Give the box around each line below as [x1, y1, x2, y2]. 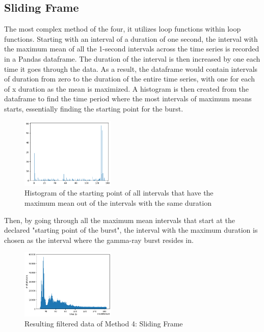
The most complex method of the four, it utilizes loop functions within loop [4, 23, 241, 34]
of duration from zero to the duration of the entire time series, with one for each [4, 73, 255, 84]
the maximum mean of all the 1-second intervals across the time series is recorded [4, 43, 259, 54]
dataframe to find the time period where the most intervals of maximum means [4, 93, 252, 104]
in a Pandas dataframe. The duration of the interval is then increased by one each [4, 53, 260, 64]
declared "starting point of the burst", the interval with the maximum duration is [4, 225, 258, 235]
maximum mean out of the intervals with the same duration [24, 198, 212, 208]
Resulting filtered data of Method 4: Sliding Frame [24, 318, 183, 329]
